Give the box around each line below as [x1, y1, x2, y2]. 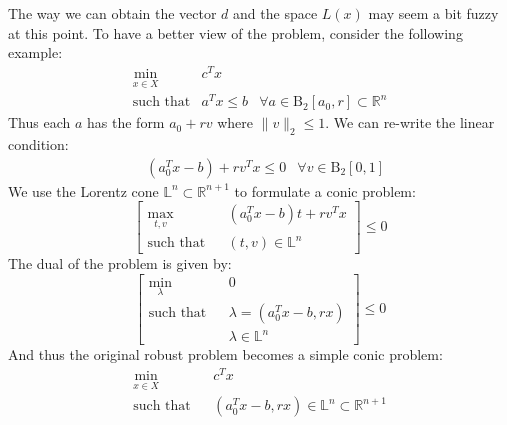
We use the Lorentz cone [8, 180, 159, 201]
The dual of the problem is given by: [8, 253, 232, 274]
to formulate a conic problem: [234, 180, 416, 201]
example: [8, 42, 63, 63]
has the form [87, 112, 165, 133]
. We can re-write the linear [325, 112, 495, 133]
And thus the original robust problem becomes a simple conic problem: [8, 344, 443, 365]
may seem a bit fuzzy [368, 3, 499, 23]
